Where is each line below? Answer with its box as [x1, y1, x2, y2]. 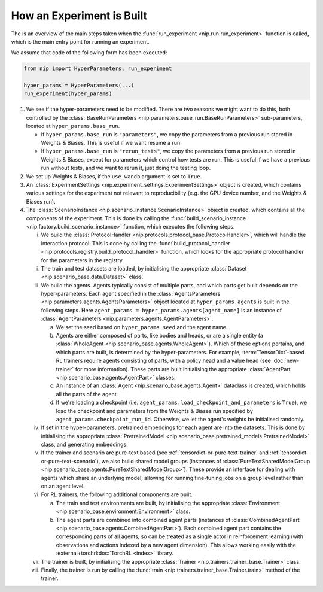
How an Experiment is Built [11, 9, 148, 22]
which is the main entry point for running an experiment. [11, 38, 150, 45]
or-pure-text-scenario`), [41, 457, 100, 465]
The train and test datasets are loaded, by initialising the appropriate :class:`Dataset [41, 265, 247, 272]
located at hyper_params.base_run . [26, 123, 120, 130]
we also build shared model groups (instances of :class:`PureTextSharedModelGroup [101, 457, 310, 465]
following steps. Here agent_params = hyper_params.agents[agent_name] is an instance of [41, 306, 282, 314]
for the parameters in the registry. [41, 256, 124, 263]
